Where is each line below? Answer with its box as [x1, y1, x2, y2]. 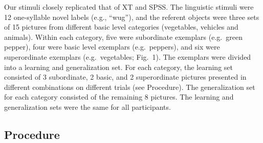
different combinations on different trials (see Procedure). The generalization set [4, 81, 255, 92]
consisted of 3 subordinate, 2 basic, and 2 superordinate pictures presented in [4, 71, 247, 82]
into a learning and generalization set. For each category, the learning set [4, 61, 233, 72]
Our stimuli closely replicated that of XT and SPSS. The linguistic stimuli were [4, 2, 254, 12]
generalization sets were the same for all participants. [4, 101, 171, 112]
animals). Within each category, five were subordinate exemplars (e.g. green [4, 31, 243, 42]
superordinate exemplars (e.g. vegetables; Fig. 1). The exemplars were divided [4, 51, 251, 62]
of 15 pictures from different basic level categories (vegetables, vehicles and [4, 21, 238, 32]
